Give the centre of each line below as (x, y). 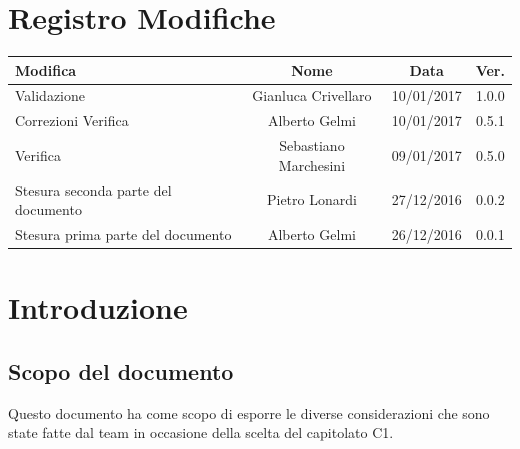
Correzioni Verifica (72, 120)
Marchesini (312, 164)
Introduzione (98, 307)
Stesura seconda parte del (93, 189)
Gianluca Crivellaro (312, 95)
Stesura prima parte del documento (123, 234)
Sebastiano (312, 145)
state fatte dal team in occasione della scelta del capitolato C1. (201, 432)
